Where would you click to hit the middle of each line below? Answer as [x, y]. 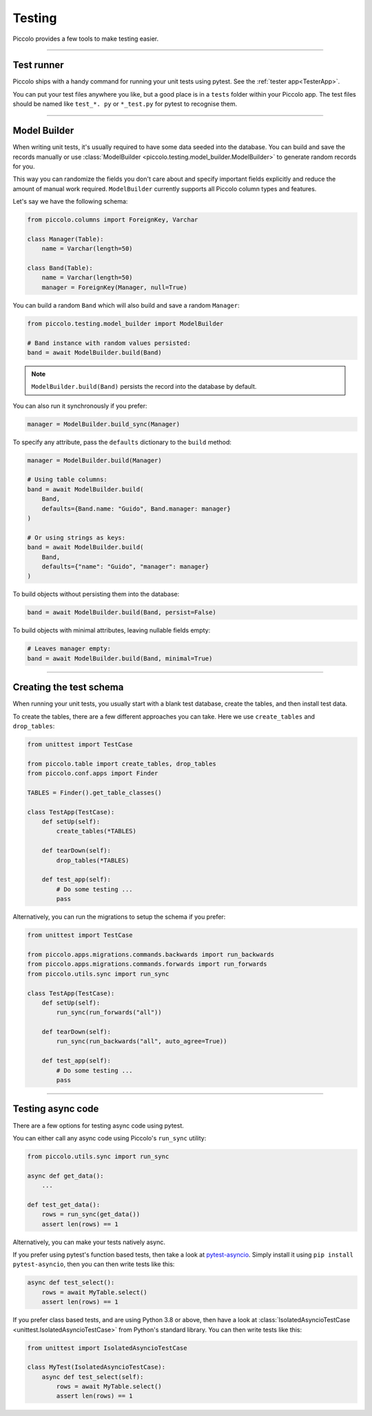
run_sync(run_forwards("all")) [109, 1012]
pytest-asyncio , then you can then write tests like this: [94, 1264]
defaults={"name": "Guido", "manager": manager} [125, 566]
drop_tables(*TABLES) [93, 860]
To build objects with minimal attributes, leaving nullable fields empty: [112, 630]
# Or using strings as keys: [76, 537]
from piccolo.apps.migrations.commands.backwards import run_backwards [151, 954]
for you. [24, 166]
